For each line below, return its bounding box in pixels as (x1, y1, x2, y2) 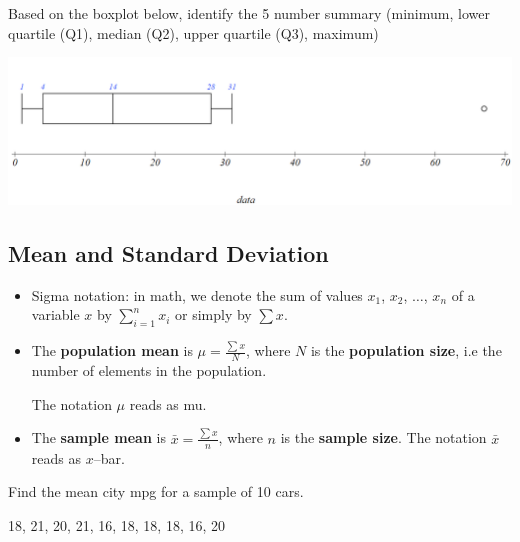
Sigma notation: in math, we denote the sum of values (31, 284, 363, 305)
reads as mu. (129, 393, 207, 414)
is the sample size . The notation (280, 427, 487, 448)
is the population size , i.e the (310, 340, 502, 361)
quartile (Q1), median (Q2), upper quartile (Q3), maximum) (8, 22, 379, 43)
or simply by (175, 304, 252, 325)
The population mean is (31, 340, 193, 361)
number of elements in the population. (31, 360, 267, 381)
